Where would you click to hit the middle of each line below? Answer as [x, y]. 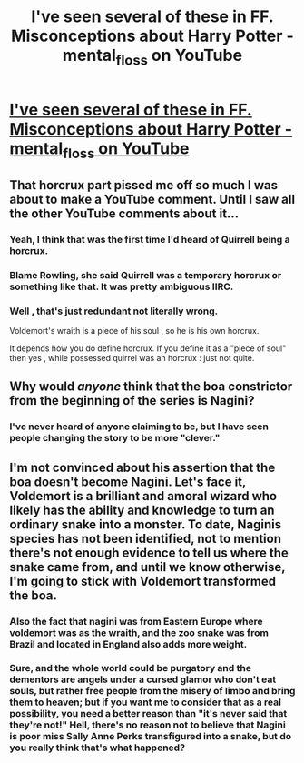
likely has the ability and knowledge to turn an [142, 510]
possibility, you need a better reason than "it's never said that [148, 714]
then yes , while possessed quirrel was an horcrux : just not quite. [132, 357]
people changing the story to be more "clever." [115, 438]
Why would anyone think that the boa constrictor [151, 387]
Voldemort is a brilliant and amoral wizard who [143, 496]
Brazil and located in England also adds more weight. [128, 644]
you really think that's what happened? [98, 748]
